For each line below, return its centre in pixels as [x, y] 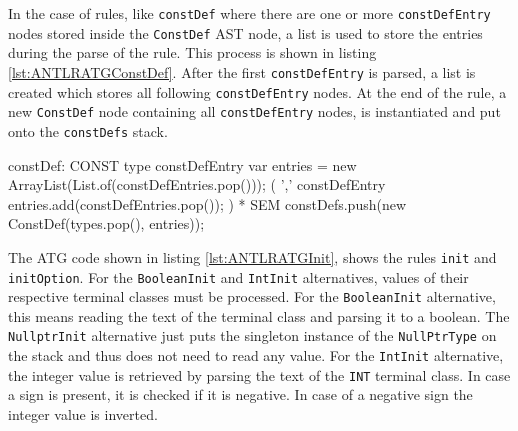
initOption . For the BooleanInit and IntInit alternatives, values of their [238, 276]
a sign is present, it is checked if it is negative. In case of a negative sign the [240, 394]
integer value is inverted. [83, 414]
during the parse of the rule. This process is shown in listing [192, 52]
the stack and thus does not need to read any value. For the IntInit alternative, [256, 355]
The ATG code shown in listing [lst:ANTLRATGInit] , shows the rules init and [252, 256]
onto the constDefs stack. [88, 130]
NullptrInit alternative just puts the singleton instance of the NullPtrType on [252, 335]
